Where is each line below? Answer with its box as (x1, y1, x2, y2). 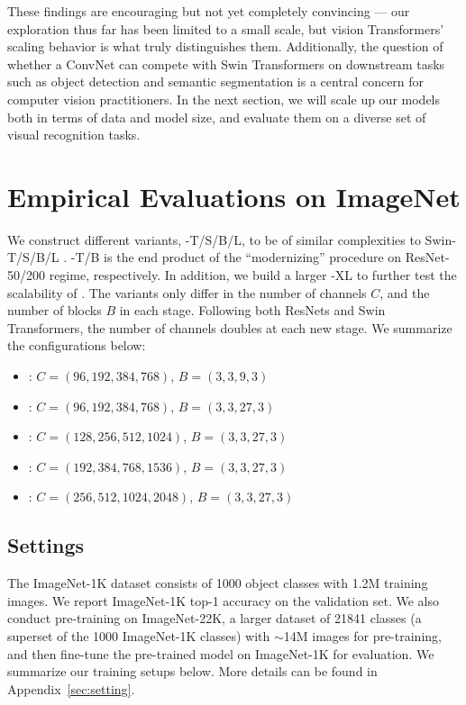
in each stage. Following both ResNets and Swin (119, 301, 386, 320)
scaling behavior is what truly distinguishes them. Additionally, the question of (7, 37, 443, 56)
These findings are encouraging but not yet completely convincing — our (7, 2, 410, 20)
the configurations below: (7, 336, 146, 355)
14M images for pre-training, (283, 626, 442, 645)
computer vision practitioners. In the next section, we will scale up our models (7, 89, 441, 108)
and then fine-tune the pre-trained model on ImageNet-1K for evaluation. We (7, 644, 434, 663)
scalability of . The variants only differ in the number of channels (7, 283, 367, 302)
